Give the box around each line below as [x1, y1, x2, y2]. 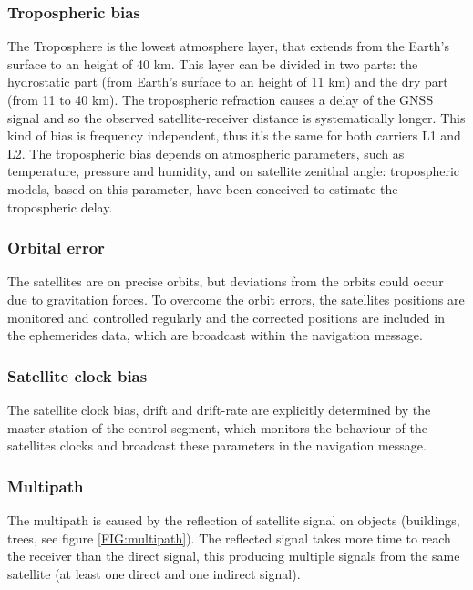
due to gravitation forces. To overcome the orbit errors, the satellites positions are [7, 289, 465, 308]
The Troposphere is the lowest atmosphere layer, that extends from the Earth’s [7, 36, 450, 56]
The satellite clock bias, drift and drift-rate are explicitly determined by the [7, 399, 431, 419]
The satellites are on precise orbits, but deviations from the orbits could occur [7, 272, 444, 291]
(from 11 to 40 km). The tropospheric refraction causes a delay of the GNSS [7, 90, 434, 109]
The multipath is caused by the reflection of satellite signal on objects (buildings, [7, 510, 460, 529]
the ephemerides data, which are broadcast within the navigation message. [7, 326, 423, 345]
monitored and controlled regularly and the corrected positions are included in [7, 307, 445, 326]
